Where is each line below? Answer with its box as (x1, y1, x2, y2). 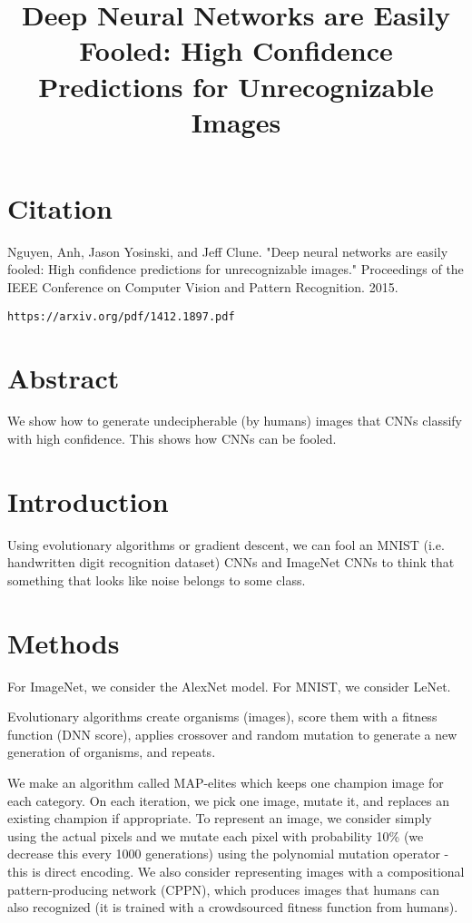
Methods (7, 624, 120, 661)
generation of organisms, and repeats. (7, 742, 216, 761)
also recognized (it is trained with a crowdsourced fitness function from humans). (7, 898, 458, 917)
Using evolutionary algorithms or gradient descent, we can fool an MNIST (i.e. (7, 535, 445, 554)
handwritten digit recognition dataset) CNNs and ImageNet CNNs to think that (7, 553, 455, 572)
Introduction (7, 482, 169, 519)
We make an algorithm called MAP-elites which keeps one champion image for (7, 773, 444, 792)
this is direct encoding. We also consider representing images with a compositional (7, 862, 465, 880)
